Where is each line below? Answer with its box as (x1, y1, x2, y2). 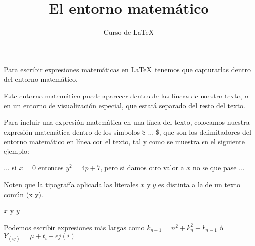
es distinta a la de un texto (158, 179, 240, 190)
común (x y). (4, 189, 43, 199)
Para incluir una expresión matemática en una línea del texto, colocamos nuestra (4, 117, 250, 127)
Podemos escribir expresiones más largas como (4, 222, 145, 232)
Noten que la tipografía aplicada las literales (4, 179, 138, 190)
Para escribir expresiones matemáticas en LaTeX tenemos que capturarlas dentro (4, 64, 251, 74)
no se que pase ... (192, 162, 245, 173)
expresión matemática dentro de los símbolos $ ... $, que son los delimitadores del (4, 126, 251, 137)
